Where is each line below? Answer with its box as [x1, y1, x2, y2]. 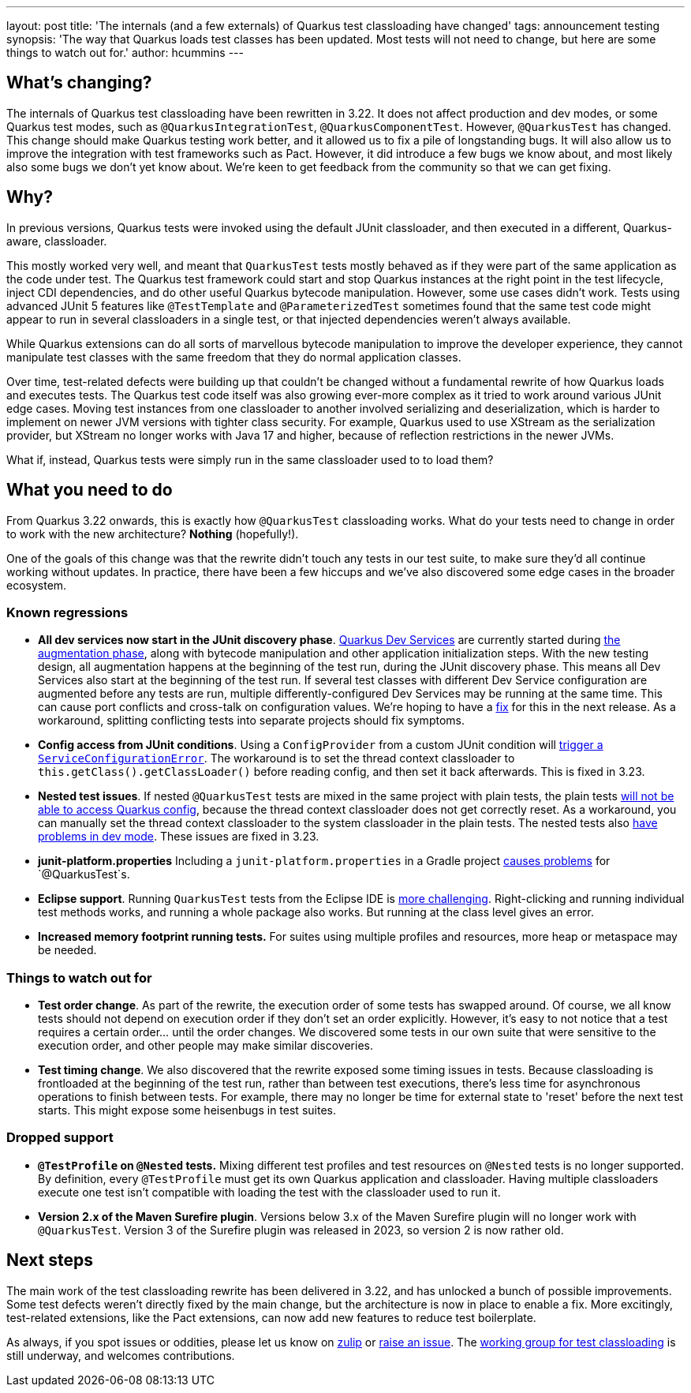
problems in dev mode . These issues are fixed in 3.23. [38, 829, 319, 844]
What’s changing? [6, 73, 152, 93]
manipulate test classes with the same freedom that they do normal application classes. [6, 350, 461, 364]
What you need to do [6, 480, 173, 500]
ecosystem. [6, 578, 67, 592]
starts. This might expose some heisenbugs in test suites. [38, 1103, 336, 1118]
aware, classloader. [6, 234, 107, 248]
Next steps [6, 1250, 93, 1271]
